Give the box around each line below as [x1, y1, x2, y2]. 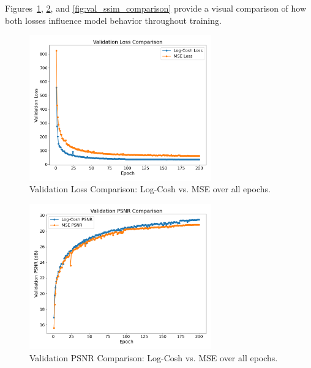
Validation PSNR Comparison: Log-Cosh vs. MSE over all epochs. [29, 351, 278, 364]
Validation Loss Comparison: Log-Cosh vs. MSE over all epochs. [29, 182, 271, 195]
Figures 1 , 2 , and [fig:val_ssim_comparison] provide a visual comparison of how [5, 2, 307, 14]
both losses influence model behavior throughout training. [5, 13, 222, 26]
